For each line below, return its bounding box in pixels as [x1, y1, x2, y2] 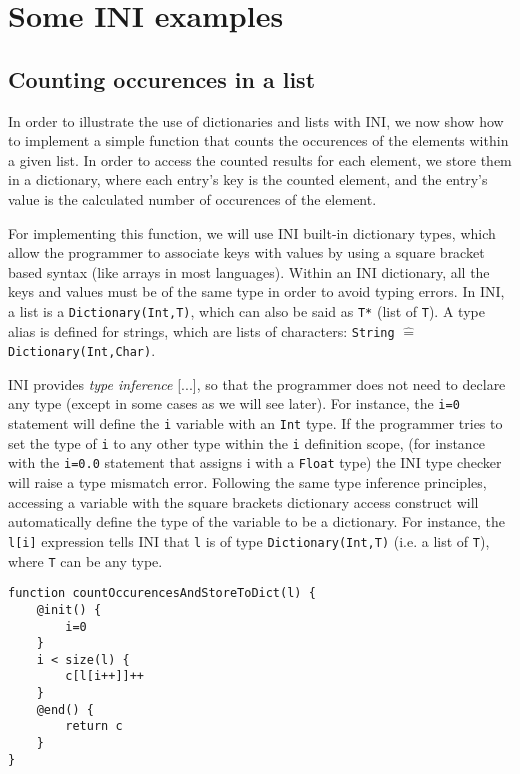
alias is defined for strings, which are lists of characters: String [8, 320, 395, 341]
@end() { [36, 702, 94, 717]
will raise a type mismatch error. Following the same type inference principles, [8, 472, 487, 493]
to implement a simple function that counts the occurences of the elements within [8, 130, 509, 151]
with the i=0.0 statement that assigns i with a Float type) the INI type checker [8, 452, 502, 473]
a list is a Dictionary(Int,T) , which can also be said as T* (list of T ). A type [8, 300, 485, 321]
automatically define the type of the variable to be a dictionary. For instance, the [8, 511, 506, 532]
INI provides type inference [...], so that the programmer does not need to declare [8, 373, 506, 394]
